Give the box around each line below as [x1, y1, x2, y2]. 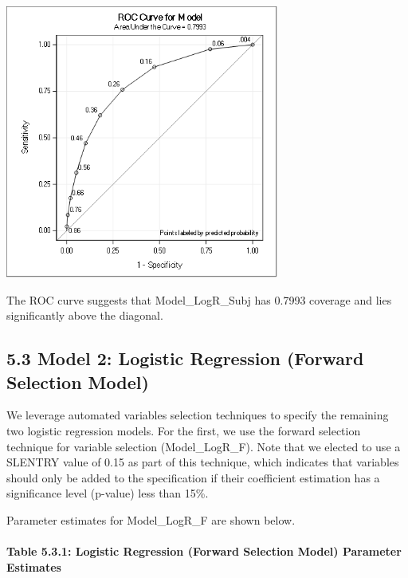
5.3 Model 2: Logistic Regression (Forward [6, 346, 364, 371]
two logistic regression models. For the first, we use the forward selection [6, 422, 361, 438]
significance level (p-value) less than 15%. [6, 485, 209, 501]
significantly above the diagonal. [6, 307, 163, 324]
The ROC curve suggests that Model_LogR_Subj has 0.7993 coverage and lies [6, 291, 392, 308]
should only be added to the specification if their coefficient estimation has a [6, 469, 380, 486]
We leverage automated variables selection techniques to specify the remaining [6, 407, 389, 423]
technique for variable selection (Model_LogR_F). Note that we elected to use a [6, 438, 401, 454]
